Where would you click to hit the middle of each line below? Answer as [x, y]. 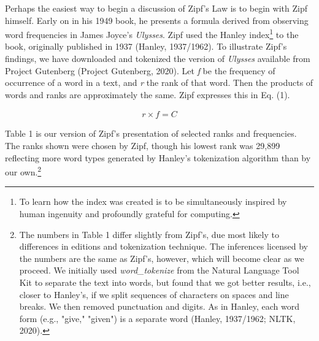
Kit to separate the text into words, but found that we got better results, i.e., [165, 282]
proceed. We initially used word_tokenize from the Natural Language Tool [159, 270]
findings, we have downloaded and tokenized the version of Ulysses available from [158, 59]
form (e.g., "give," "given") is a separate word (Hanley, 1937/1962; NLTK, [157, 318]
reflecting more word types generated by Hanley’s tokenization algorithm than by [158, 157]
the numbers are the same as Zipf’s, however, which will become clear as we [162, 258]
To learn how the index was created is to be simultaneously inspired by [153, 201]
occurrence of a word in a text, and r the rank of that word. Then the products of [159, 82]
